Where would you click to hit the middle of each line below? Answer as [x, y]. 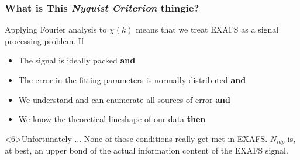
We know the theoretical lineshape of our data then [112, 119]
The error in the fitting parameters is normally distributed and [132, 80]
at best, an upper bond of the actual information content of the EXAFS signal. [146, 150]
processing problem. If [44, 40]
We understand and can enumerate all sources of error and [124, 99]
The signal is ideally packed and [77, 60]
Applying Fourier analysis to [56, 29]
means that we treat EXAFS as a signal [207, 29]
